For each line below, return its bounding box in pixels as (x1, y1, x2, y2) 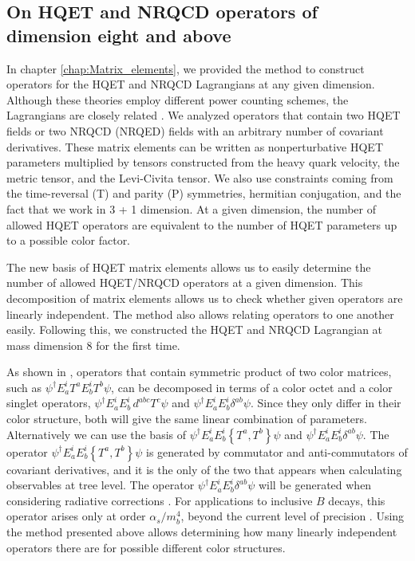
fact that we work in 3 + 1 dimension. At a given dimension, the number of (6, 200, 376, 217)
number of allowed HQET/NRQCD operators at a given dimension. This (6, 274, 363, 291)
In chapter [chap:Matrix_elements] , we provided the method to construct (6, 60, 365, 76)
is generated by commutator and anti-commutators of (145, 443, 408, 460)
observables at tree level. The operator (6, 477, 195, 493)
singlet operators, (6, 394, 91, 411)
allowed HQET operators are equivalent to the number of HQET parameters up (6, 216, 397, 233)
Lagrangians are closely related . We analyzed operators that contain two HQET (6, 107, 401, 124)
